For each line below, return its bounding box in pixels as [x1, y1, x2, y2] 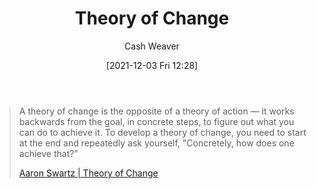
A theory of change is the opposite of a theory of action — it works [18, 105, 295, 117]
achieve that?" [18, 147, 79, 159]
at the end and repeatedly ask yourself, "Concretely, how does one [18, 137, 295, 149]
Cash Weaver [124, 40, 180, 52]
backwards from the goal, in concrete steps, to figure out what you [18, 115, 295, 127]
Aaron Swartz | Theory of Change [18, 167, 159, 179]
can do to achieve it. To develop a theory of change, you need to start [18, 126, 307, 138]
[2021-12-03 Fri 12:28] [105, 59, 199, 71]
